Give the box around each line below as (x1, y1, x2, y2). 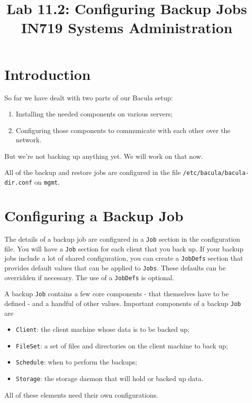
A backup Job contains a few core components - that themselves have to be (4, 288, 229, 299)
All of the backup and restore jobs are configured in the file (4, 167, 181, 177)
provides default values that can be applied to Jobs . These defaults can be (4, 262, 226, 272)
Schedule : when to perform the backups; (16, 357, 137, 367)
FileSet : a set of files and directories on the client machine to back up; (16, 340, 228, 350)
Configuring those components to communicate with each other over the (16, 125, 231, 135)
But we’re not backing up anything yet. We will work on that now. (4, 151, 203, 161)
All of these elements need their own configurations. (4, 389, 158, 400)
